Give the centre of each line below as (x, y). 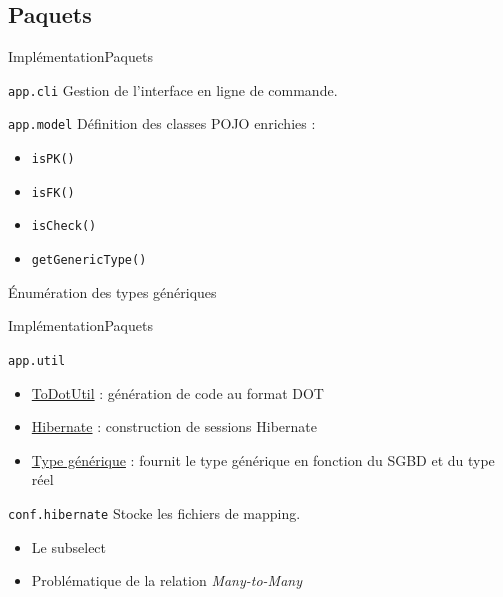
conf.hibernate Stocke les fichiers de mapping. (154, 512)
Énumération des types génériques (112, 291)
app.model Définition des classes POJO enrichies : (162, 123)
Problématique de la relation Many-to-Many (166, 580)
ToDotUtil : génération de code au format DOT (177, 392)
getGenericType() (89, 260)
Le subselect (69, 546)
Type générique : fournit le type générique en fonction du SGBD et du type (263, 459)
